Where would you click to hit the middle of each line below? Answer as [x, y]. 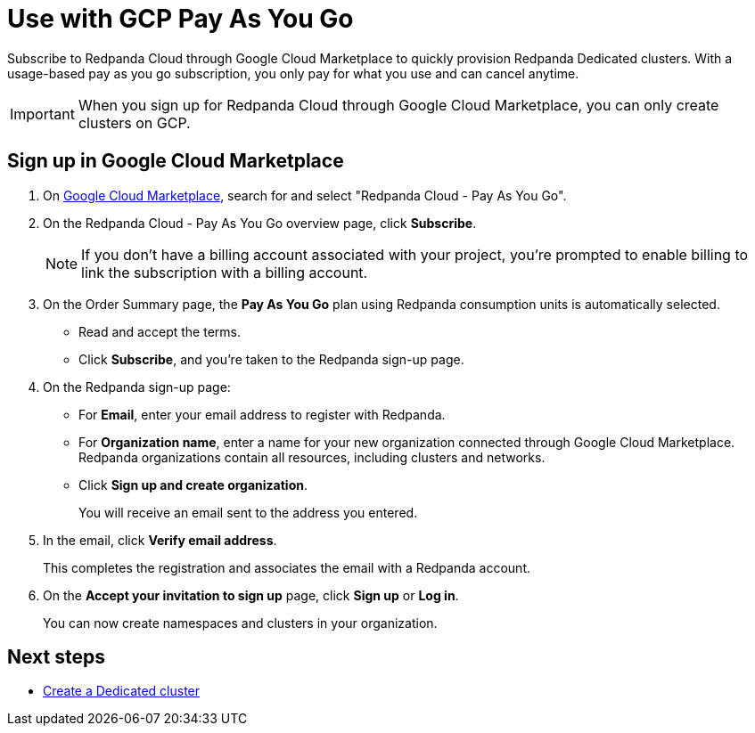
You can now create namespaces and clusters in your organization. [240, 623]
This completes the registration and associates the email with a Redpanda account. [287, 567]
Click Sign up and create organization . [193, 485]
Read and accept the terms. [160, 331]
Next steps [56, 657]
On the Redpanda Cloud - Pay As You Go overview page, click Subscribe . [260, 223]
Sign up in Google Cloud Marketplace [176, 161]
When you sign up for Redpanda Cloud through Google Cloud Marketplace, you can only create [398, 105]
